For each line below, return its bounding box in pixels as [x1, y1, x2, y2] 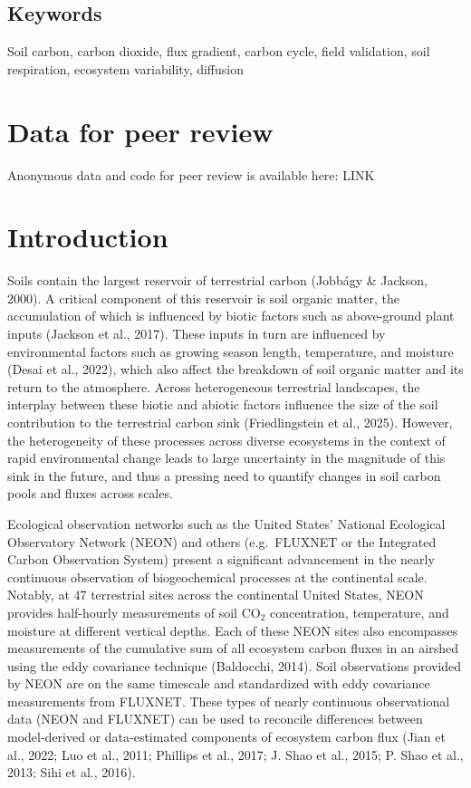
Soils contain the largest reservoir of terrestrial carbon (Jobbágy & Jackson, [7, 271, 428, 290]
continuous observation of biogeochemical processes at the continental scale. [7, 567, 428, 586]
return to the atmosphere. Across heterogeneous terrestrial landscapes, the [7, 377, 420, 396]
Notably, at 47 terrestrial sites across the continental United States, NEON [7, 585, 424, 604]
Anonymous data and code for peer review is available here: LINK [7, 165, 375, 184]
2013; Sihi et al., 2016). [7, 763, 136, 782]
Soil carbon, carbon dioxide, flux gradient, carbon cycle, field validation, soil [7, 42, 430, 61]
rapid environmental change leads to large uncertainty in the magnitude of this [7, 448, 446, 467]
